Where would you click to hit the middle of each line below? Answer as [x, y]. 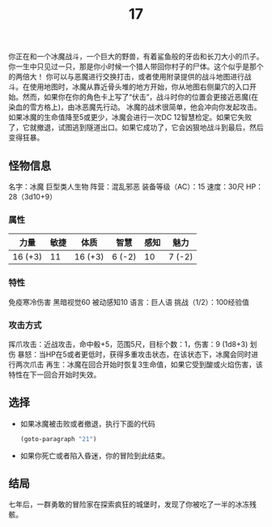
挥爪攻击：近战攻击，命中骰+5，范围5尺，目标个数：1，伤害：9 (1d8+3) [128, 344]
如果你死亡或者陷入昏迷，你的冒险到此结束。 [95, 456]
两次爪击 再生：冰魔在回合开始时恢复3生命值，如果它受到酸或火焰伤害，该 [139, 364]
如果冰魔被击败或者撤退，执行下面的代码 [87, 423]
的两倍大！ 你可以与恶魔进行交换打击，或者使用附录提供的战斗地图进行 [126, 77]
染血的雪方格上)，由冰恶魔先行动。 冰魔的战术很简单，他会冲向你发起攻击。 [135, 107]
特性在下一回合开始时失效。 [55, 375]
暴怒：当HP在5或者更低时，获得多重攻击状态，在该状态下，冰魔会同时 [134, 354]
